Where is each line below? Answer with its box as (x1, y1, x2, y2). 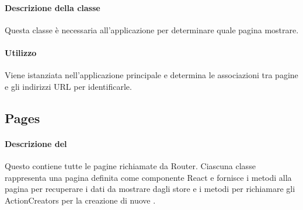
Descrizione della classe (5, 1, 100, 13)
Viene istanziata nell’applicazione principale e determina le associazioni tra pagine (5, 69, 298, 81)
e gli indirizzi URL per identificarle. (5, 80, 132, 92)
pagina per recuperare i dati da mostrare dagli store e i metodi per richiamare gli (5, 183, 295, 195)
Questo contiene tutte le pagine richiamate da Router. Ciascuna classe (5, 159, 256, 171)
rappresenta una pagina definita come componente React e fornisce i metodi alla (5, 171, 292, 183)
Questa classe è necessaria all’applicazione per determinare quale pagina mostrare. (5, 23, 299, 36)
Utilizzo (5, 46, 37, 58)
